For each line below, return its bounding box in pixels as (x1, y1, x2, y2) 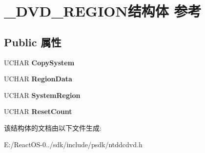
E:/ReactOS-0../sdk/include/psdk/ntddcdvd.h (4, 139, 143, 149)
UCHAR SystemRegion (4, 90, 81, 100)
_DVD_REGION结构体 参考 (4, 1, 202, 21)
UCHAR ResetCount (4, 106, 72, 116)
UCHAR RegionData (4, 74, 72, 84)
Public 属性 (4, 34, 61, 49)
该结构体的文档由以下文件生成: (4, 122, 102, 133)
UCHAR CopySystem (4, 57, 75, 67)
